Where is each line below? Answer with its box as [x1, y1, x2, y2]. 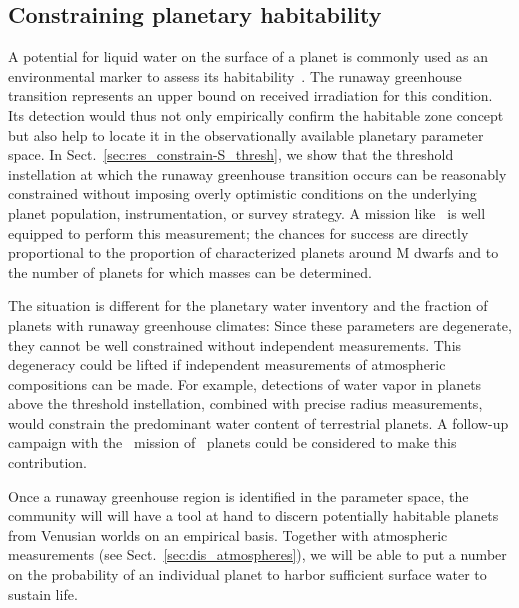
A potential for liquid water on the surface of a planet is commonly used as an [8, 46, 488, 67]
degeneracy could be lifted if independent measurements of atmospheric [8, 354, 446, 375]
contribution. [8, 452, 88, 473]
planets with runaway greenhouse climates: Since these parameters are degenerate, [8, 314, 512, 335]
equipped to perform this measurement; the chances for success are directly [8, 222, 469, 243]
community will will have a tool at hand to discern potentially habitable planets [8, 505, 499, 526]
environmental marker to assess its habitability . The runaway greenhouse [8, 65, 462, 86]
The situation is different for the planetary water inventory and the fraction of [8, 295, 488, 316]
